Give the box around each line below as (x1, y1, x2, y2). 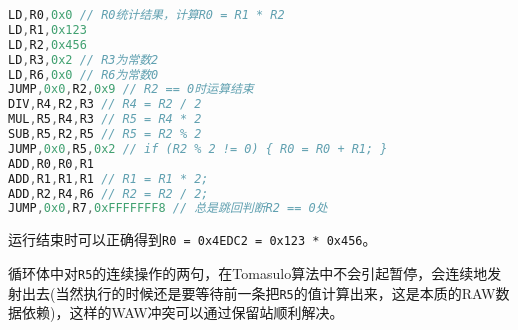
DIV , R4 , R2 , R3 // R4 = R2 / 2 (8, 97, 202, 112)
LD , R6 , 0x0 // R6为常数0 (8, 67, 159, 82)
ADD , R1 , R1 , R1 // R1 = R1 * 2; (8, 171, 209, 186)
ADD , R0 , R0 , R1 (8, 156, 94, 171)
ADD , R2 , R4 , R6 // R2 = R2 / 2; (8, 186, 209, 201)
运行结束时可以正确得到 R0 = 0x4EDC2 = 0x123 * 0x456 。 (8, 229, 377, 250)
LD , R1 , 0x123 (8, 22, 87, 37)
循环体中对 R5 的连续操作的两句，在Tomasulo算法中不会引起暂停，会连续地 (8, 262, 488, 283)
